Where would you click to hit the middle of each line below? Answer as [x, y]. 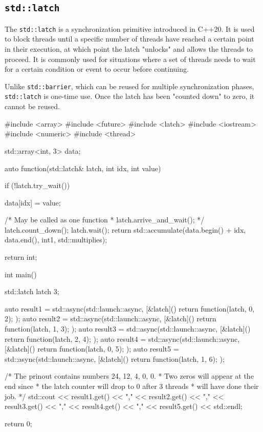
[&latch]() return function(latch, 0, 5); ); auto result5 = [92, 349]
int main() [21, 274]
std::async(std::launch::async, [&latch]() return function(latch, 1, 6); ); [115, 358]
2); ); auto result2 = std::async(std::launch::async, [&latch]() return [111, 318]
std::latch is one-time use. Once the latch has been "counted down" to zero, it [130, 96]
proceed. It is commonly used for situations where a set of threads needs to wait [130, 59]
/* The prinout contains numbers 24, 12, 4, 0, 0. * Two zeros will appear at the [129, 376]
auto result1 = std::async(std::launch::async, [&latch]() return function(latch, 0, [130, 308]
